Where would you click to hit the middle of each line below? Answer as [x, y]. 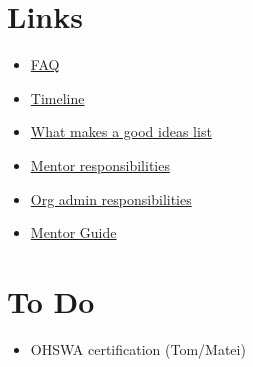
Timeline [57, 97]
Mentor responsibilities [100, 164]
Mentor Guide [73, 232]
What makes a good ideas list [121, 131]
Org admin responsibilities [111, 198]
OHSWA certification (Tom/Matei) [138, 348]
